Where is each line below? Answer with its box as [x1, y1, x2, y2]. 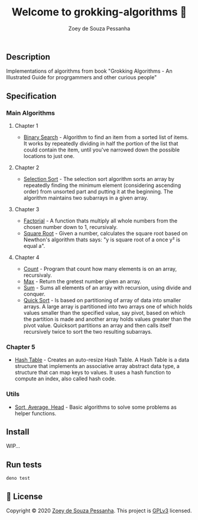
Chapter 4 [14, 254, 40, 261]
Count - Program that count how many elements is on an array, [23, 266, 177, 273]
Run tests [6, 460, 42, 470]
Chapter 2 [14, 164, 40, 171]
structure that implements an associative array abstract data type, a [14, 363, 180, 370]
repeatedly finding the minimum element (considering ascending [23, 182, 181, 189]
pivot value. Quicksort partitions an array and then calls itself [23, 322, 172, 329]
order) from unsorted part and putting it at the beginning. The [23, 188, 173, 195]
